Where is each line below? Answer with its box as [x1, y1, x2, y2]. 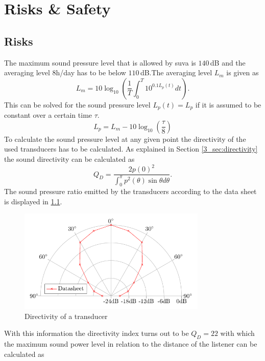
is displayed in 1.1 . [4, 196, 62, 206]
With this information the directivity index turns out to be [4, 328, 189, 338]
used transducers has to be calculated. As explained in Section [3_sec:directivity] [4, 143, 258, 154]
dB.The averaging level [140, 67, 212, 78]
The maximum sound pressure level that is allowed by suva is [4, 57, 196, 68]
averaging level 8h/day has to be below [4, 67, 126, 78]
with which [220, 328, 255, 338]
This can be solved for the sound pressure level [4, 99, 151, 110]
